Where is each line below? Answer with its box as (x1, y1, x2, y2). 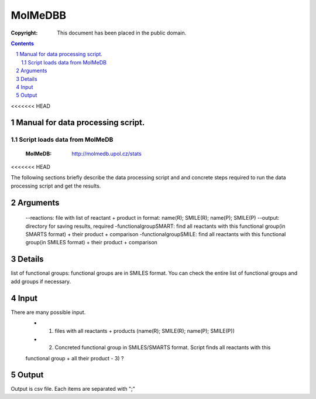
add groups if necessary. (11, 278, 71, 285)
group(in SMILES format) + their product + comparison (25, 239, 158, 246)
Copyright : (11, 29, 38, 36)
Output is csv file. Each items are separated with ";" (11, 386, 136, 393)
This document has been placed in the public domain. (57, 29, 187, 36)
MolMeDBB (11, 9, 67, 22)
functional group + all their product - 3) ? (25, 354, 124, 362)
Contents (11, 40, 35, 47)
